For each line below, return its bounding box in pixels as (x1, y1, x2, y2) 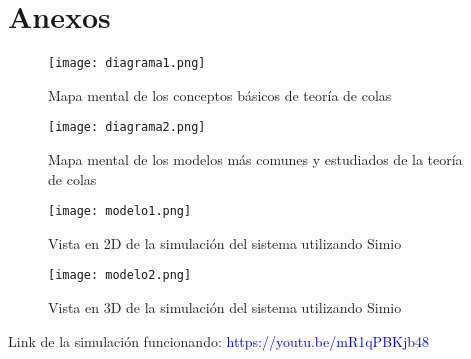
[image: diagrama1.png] (48, 56, 206, 71)
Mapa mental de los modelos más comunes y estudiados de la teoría (48, 149, 463, 170)
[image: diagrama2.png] (48, 120, 206, 135)
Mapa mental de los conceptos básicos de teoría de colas (48, 84, 392, 105)
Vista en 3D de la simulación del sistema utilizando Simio (48, 297, 402, 318)
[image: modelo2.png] (48, 268, 192, 283)
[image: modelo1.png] (48, 204, 192, 219)
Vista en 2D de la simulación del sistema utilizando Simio (48, 232, 402, 253)
